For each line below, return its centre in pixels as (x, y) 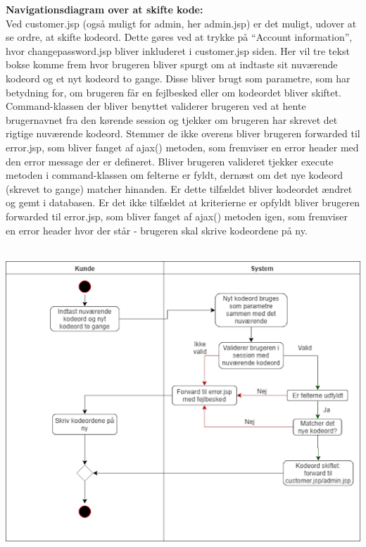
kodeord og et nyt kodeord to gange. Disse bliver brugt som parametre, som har (178, 78)
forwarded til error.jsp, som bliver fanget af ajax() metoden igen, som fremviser (177, 216)
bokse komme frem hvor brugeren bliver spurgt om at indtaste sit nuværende (172, 64)
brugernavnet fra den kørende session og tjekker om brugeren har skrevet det (172, 119)
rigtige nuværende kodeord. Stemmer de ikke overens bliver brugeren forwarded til (183, 133)
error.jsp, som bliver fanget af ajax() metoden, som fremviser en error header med (182, 147)
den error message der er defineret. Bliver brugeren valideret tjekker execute (170, 161)
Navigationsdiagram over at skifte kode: (105, 9)
